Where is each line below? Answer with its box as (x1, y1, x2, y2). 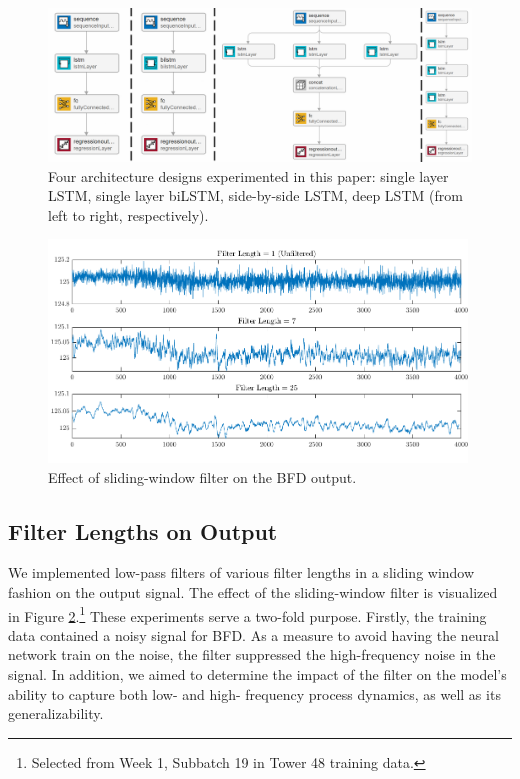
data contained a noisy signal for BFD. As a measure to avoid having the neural (8, 624, 500, 645)
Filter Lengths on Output (8, 515, 278, 546)
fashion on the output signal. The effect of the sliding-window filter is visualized (8, 582, 498, 602)
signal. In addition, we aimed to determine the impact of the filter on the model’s (8, 664, 507, 685)
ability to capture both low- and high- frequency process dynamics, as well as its (8, 683, 501, 704)
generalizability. (8, 703, 104, 724)
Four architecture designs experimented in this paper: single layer (48, 165, 449, 186)
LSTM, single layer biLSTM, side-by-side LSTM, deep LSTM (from (48, 185, 463, 206)
